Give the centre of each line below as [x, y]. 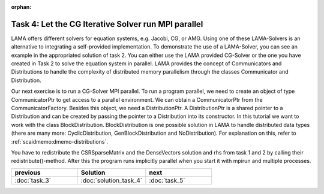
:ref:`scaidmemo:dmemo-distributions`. [59, 141]
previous [28, 172]
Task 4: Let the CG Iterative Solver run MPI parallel [107, 24]
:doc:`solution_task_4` [112, 180]
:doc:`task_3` [33, 180]
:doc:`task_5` [167, 180]
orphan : [21, 7]
